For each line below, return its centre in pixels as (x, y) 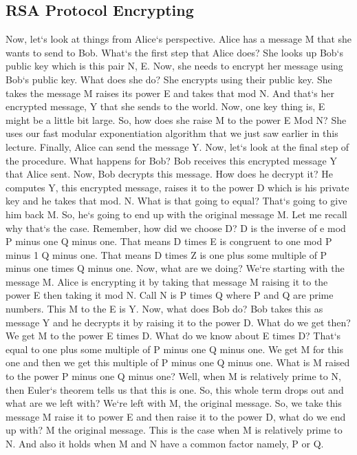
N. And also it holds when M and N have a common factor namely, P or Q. (165, 444)
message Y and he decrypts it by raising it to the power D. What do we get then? (178, 322)
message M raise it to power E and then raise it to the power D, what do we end (176, 416)
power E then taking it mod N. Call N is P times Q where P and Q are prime (170, 295)
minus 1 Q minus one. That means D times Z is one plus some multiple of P (166, 254)
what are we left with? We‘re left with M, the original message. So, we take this (174, 403)
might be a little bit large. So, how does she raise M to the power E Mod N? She (176, 119)
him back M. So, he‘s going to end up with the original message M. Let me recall (176, 214)
